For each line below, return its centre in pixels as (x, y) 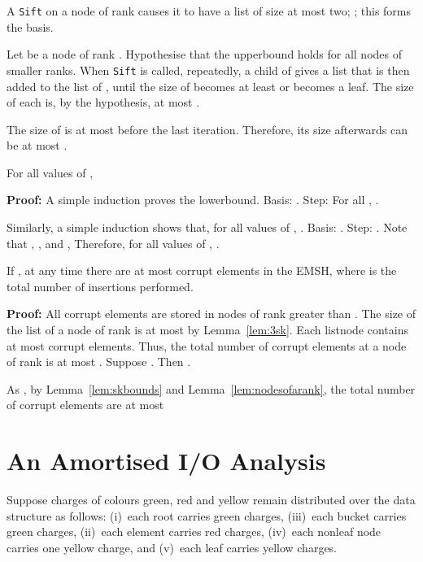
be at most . (37, 145)
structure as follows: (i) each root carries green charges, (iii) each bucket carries (207, 515)
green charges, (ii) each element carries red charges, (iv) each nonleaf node (194, 532)
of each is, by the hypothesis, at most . (103, 102)
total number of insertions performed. (100, 286)
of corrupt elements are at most (85, 405)
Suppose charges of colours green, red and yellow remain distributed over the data (211, 500)
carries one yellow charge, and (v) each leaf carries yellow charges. (172, 547)
